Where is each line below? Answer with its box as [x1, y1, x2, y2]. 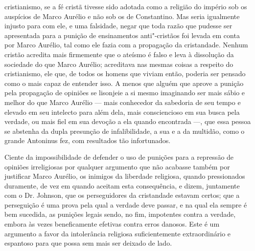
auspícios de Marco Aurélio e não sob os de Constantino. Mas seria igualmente [4, 11, 240, 21]
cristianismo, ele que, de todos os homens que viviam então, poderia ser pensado [4, 68, 246, 79]
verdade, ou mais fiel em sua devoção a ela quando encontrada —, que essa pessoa [4, 116, 251, 126]
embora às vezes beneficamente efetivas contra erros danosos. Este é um [4, 219, 220, 229]
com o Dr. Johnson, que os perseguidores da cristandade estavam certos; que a [4, 190, 240, 200]
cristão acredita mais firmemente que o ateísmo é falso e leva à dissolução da [4, 49, 234, 59]
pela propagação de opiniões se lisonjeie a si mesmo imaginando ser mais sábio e [4, 87, 245, 98]
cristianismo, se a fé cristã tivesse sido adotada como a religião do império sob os [4, 1, 247, 11]
